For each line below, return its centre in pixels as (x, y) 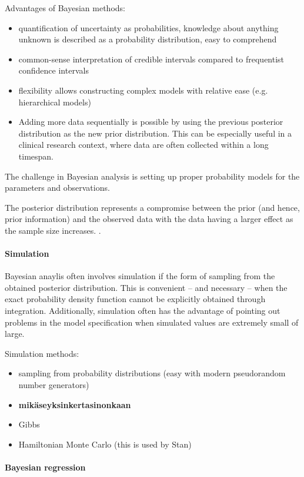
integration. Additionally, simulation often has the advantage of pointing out (143, 311)
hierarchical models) (55, 102)
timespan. (36, 156)
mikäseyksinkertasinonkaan (75, 404)
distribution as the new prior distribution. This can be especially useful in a (155, 133)
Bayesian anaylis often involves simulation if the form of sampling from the (140, 276)
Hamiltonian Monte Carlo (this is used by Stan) (105, 444)
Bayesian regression (45, 467)
